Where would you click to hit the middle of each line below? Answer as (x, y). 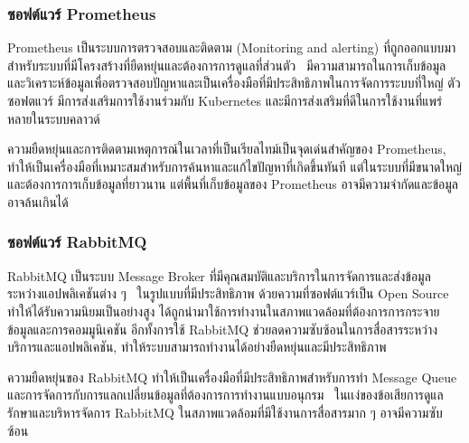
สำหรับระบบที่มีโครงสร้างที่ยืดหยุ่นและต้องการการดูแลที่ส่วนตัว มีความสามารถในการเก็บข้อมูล (227, 65)
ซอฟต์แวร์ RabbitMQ (77, 242)
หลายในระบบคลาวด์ (54, 118)
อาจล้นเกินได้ (38, 201)
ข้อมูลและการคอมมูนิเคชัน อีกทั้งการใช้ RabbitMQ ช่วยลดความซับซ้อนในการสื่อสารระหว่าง (223, 329)
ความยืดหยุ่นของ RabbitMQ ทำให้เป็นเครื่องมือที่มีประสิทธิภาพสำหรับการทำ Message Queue (232, 377)
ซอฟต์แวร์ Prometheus (82, 13)
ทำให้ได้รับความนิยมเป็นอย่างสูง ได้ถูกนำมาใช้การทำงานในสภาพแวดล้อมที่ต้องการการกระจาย (224, 311)
